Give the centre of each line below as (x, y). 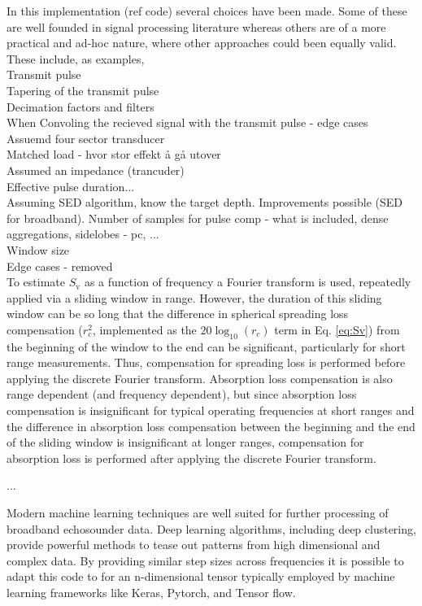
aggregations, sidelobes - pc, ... (83, 234)
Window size (38, 249)
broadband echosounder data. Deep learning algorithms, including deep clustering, (211, 528)
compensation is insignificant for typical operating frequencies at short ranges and (211, 410)
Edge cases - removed (60, 266)
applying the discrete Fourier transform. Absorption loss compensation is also (200, 378)
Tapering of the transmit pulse (83, 90)
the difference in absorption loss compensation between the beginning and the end (211, 426)
